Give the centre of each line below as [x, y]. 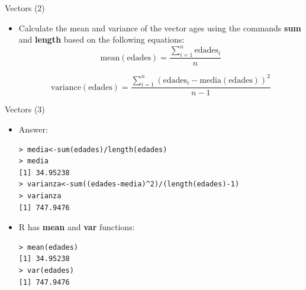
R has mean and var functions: [77, 227]
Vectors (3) [25, 109]
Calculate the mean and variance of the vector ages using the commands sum [160, 28]
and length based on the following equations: [102, 39]
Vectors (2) [25, 8]
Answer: [33, 129]
